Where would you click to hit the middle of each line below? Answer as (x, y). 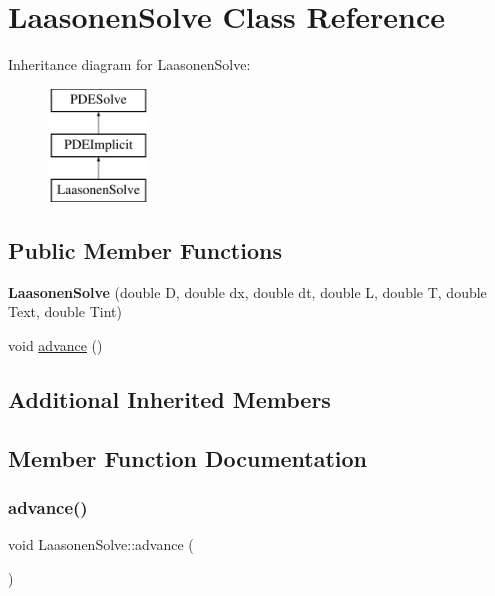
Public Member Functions (145, 250)
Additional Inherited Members (169, 399)
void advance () (55, 345)
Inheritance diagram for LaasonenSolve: (129, 64)
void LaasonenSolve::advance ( (101, 544)
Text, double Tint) (65, 311)
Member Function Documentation (188, 457)
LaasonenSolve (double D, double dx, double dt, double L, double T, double (247, 291)
